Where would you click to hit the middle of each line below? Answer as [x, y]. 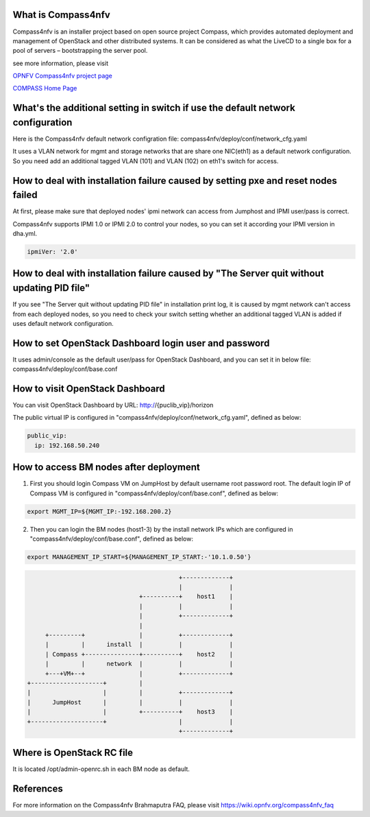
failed [25, 195]
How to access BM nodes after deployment [106, 467]
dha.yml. [25, 234]
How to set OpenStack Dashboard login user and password [141, 343]
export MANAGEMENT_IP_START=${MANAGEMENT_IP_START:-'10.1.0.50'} [139, 557]
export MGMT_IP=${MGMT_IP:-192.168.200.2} [99, 511]
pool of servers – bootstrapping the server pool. [80, 51]
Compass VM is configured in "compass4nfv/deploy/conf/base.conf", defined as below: [154, 493]
